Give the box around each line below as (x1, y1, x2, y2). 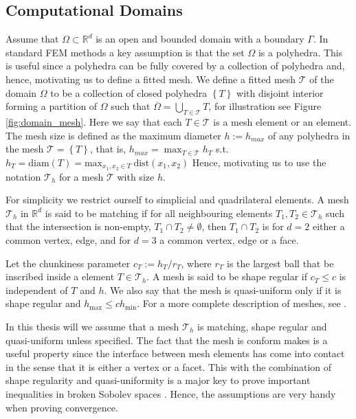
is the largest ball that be (227, 256, 334, 270)
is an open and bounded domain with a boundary (96, 32, 304, 46)
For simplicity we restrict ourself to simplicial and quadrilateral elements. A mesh (5, 192, 349, 207)
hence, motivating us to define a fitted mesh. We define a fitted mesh (5, 71, 296, 86)
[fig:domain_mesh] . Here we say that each (5, 114, 182, 128)
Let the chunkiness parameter (5, 256, 131, 270)
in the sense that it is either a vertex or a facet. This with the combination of (5, 359, 332, 374)
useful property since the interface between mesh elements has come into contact (5, 346, 345, 361)
